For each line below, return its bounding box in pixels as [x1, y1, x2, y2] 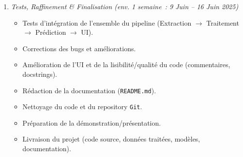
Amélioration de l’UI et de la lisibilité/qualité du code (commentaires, [22, 59, 230, 70]
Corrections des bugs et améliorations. [22, 43, 136, 53]
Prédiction [35, 27, 66, 37]
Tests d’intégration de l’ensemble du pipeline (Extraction [22, 17, 192, 28]
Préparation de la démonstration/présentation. [22, 117, 161, 128]
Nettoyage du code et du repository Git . [22, 101, 142, 112]
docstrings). [22, 69, 57, 79]
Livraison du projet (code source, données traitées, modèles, [22, 134, 200, 144]
